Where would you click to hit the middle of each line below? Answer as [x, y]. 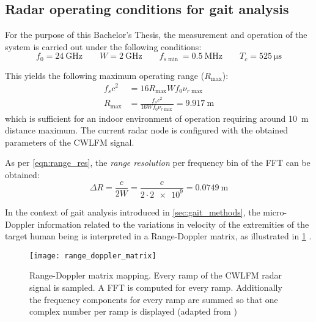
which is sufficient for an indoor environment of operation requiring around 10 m [157, 118]
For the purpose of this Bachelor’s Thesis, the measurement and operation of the [156, 35]
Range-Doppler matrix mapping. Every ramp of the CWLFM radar [156, 275]
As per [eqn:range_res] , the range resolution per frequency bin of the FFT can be [158, 163]
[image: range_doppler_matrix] [93, 256]
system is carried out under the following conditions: [103, 46]
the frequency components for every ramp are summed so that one [154, 299]
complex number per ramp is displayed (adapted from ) [133, 311]
